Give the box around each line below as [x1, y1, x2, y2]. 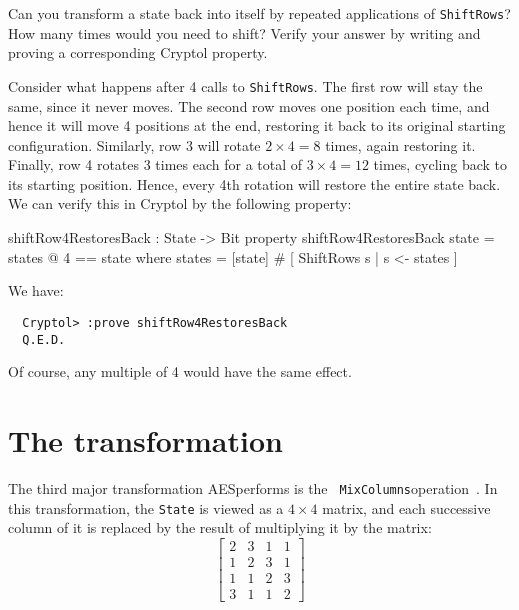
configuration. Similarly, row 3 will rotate [8, 134, 261, 155]
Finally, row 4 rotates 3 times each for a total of [8, 154, 303, 175]
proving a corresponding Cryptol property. [8, 42, 268, 63]
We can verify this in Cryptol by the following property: [8, 193, 352, 214]
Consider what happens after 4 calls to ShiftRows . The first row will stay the [8, 75, 483, 96]
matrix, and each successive [322, 497, 491, 518]
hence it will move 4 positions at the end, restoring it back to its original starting [8, 115, 506, 136]
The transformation [8, 419, 283, 460]
